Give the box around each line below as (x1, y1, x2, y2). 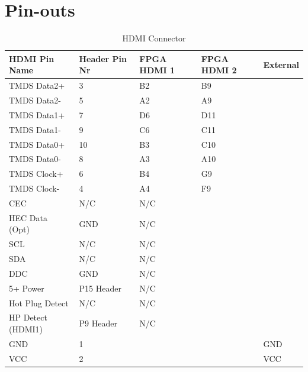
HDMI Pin (9, 52, 54, 64)
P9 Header (79, 317, 117, 329)
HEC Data (9, 211, 47, 224)
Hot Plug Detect (9, 296, 69, 309)
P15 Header (79, 282, 121, 294)
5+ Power (9, 282, 44, 294)
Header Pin (79, 52, 127, 64)
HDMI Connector (122, 32, 186, 44)
